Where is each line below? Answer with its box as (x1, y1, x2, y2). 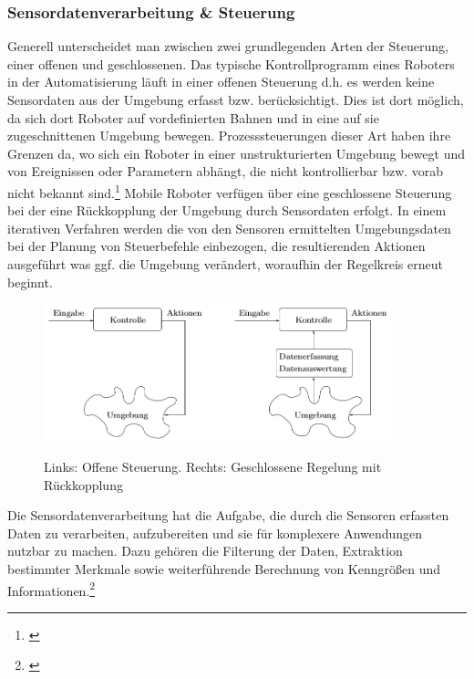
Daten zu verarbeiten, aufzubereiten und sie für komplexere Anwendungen (7, 523, 423, 542)
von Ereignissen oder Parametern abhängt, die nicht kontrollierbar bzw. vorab (7, 162, 444, 181)
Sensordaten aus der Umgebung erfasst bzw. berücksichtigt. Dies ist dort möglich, (7, 90, 464, 109)
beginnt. (7, 272, 53, 291)
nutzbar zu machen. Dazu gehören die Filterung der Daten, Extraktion (7, 541, 403, 560)
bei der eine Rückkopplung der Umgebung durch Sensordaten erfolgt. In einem (7, 201, 447, 220)
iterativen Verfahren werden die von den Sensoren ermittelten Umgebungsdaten (7, 218, 451, 237)
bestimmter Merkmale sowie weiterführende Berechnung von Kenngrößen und (7, 559, 441, 578)
